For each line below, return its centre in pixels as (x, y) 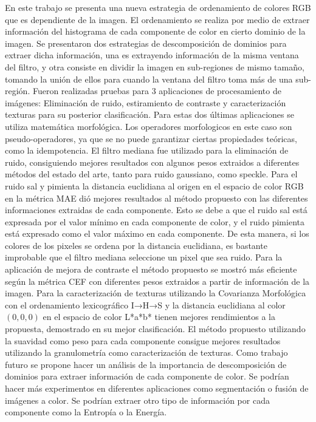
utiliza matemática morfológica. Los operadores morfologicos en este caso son (149, 126)
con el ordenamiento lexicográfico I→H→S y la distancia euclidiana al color (145, 305)
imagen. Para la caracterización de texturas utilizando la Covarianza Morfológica (156, 293)
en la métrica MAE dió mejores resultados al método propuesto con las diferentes (156, 198)
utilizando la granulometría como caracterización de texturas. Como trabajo (146, 352)
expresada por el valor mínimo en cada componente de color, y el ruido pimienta (155, 221)
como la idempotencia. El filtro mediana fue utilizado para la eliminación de (147, 150)
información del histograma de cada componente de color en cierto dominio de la (155, 31)
